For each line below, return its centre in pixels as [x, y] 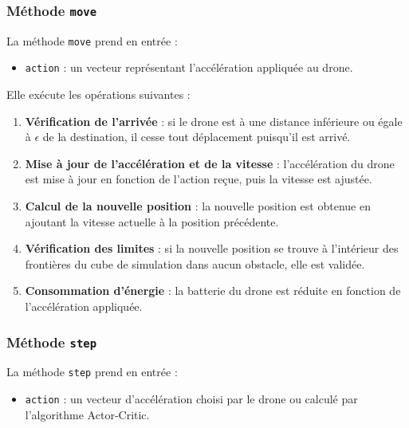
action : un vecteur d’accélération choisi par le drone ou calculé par [191, 399]
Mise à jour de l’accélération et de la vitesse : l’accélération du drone [210, 163]
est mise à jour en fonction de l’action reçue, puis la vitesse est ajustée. [199, 179]
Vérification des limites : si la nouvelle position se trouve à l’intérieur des [212, 248]
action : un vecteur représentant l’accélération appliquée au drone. [189, 67]
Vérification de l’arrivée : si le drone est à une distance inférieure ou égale [214, 121]
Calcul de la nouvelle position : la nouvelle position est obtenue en [198, 206]
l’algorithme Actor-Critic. [87, 414]
